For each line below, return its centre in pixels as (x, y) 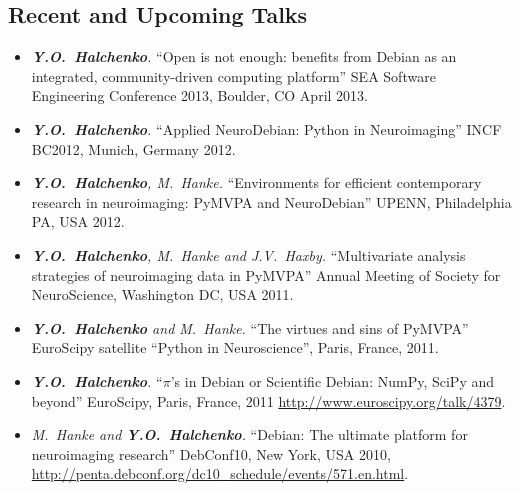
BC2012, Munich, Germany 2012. (133, 148)
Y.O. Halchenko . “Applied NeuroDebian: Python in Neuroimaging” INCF (266, 128)
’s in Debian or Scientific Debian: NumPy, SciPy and (332, 380)
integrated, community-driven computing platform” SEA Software (233, 75)
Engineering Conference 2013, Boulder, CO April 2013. (199, 95)
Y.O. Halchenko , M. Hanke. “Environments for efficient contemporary (256, 182)
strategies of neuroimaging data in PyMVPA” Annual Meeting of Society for (266, 274)
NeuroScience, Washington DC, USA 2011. (162, 294)
